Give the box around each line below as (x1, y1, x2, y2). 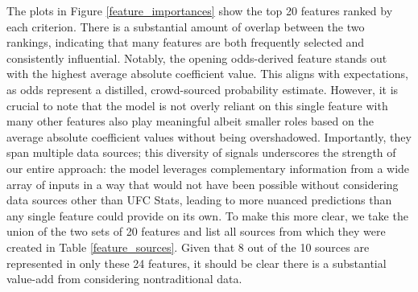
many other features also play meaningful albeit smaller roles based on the (6, 113, 374, 130)
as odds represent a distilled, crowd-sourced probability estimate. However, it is (6, 80, 399, 97)
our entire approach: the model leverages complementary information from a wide (6, 159, 410, 176)
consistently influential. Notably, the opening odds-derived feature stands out (6, 49, 387, 66)
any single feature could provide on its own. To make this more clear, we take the (6, 207, 408, 224)
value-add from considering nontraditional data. (6, 270, 242, 287)
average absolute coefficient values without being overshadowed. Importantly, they (6, 128, 412, 145)
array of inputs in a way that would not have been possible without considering (6, 175, 399, 192)
